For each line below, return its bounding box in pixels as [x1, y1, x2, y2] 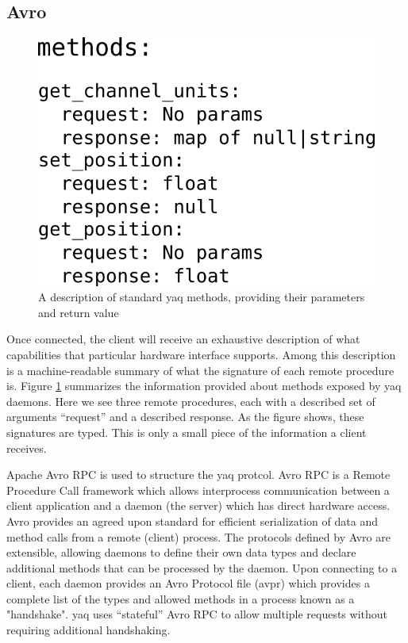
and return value [38, 304, 119, 320]
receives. [6, 439, 47, 456]
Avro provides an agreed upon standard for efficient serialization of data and [6, 512, 378, 529]
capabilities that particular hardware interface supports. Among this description [6, 346, 396, 362]
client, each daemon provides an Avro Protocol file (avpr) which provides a [6, 575, 370, 591]
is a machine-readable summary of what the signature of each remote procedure [6, 362, 395, 378]
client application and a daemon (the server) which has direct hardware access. [6, 497, 391, 514]
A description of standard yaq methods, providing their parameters [38, 289, 365, 305]
